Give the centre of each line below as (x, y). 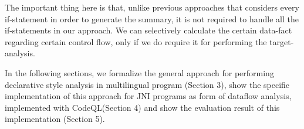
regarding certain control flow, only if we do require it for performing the (136, 41)
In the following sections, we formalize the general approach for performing (139, 72)
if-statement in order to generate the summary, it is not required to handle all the (152, 18)
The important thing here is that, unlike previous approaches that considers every (152, 7)
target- (282, 41)
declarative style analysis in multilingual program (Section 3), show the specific (147, 84)
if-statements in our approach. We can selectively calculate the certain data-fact (148, 30)
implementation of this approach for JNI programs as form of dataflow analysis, (148, 96)
